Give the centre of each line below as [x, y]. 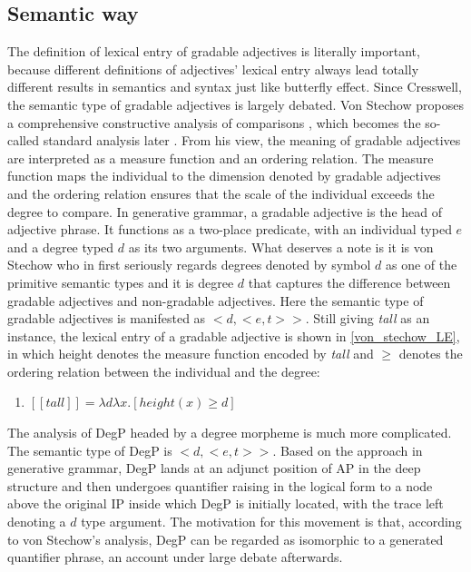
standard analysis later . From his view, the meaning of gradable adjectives [252, 140]
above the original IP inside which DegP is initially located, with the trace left [226, 503]
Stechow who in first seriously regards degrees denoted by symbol [189, 265]
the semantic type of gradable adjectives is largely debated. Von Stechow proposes [235, 104]
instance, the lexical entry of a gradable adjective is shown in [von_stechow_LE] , [234, 335]
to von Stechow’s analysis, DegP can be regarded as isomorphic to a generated [226, 539]
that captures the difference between [349, 282]
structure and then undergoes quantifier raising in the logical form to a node [220, 485]
